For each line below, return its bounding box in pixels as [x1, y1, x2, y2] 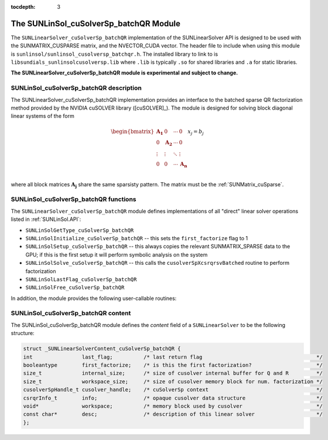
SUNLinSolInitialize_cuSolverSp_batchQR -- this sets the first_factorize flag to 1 [25, 234, 248, 241]
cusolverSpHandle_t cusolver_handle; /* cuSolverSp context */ [23, 387, 323, 393]
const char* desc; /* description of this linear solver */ [23, 411, 323, 418]
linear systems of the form [11, 112, 74, 120]
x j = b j [187, 128, 204, 136]
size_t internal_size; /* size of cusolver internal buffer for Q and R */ [23, 370, 323, 377]
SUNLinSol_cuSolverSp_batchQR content [11, 309, 131, 318]
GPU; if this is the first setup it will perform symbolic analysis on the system [25, 251, 208, 258]
